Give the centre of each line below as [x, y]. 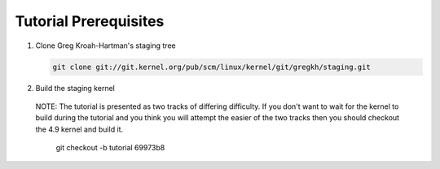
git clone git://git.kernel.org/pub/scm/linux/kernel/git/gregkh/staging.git [211, 67]
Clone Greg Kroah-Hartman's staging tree [106, 45]
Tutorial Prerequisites [90, 21]
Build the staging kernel [75, 88]
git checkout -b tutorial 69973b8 [110, 148]
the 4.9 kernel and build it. [79, 129]
